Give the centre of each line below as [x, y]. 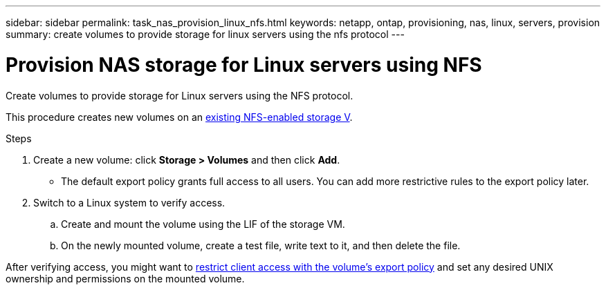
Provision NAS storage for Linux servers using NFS [244, 65]
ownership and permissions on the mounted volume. [125, 278]
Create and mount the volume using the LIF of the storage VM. [203, 224]
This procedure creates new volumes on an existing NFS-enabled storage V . [179, 117]
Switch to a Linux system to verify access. [129, 202]
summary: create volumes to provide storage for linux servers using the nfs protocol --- [205, 34]
